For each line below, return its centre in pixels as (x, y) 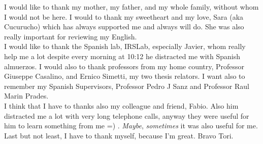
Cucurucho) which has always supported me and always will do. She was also (124, 27)
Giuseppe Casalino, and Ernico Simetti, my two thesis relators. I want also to (125, 76)
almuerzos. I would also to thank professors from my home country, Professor (124, 66)
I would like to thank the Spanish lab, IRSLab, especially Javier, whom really (125, 46)
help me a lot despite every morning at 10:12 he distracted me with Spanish (122, 56)
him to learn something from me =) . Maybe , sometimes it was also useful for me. (131, 126)
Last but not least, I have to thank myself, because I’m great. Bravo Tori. (119, 135)
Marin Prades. (26, 96)
